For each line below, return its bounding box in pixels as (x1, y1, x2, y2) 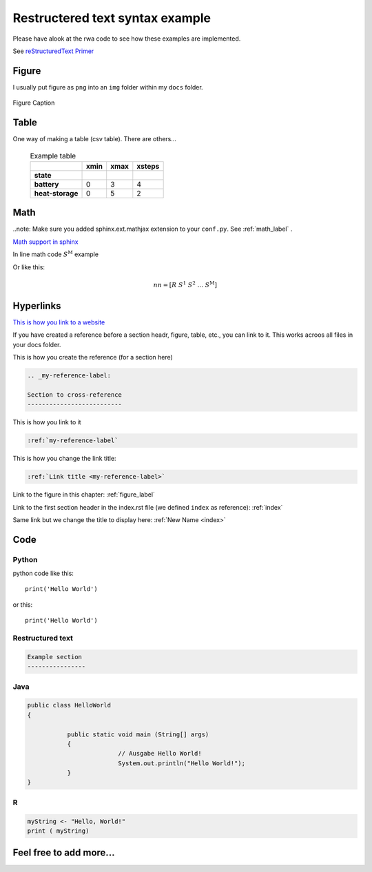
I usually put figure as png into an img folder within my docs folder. (12, 83, 203, 91)
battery (34, 179, 59, 189)
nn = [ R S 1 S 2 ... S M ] (153, 280, 217, 289)
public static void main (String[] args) (67, 730, 209, 738)
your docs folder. (12, 340, 61, 349)
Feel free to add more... (12, 847, 115, 859)
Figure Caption (12, 98, 55, 107)
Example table (30, 151, 76, 160)
